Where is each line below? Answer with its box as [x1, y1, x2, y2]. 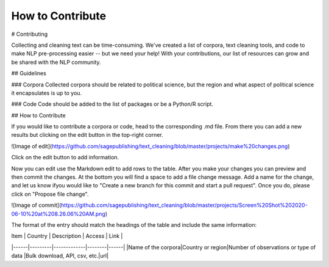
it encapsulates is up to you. [11, 89, 82, 97]
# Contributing [11, 30, 48, 38]
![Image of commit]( [11, 201, 62, 209]
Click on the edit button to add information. [11, 154, 119, 161]
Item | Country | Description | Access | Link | [11, 232, 123, 240]
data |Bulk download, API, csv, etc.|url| [11, 252, 109, 260]
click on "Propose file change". [11, 190, 89, 198]
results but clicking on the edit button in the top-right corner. [11, 131, 164, 139]
